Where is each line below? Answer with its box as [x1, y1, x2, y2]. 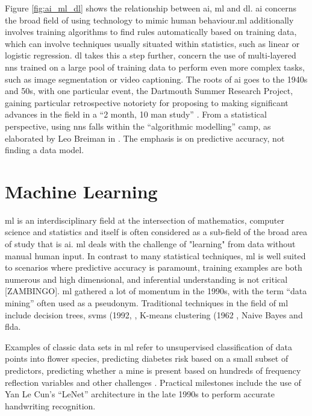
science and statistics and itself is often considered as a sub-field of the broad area [5, 225, 308, 238]
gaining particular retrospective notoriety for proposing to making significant [5, 96, 289, 109]
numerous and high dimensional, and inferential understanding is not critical [5, 273, 288, 285]
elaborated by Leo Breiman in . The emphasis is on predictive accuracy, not [5, 131, 285, 144]
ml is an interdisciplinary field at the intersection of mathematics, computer [5, 213, 285, 226]
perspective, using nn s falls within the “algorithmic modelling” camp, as [5, 119, 271, 132]
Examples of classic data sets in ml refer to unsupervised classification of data [5, 340, 292, 353]
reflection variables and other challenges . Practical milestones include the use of [5, 376, 301, 388]
